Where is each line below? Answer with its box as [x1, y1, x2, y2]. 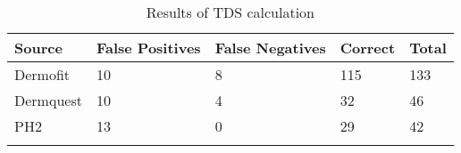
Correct [339, 37, 396, 58]
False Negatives [214, 37, 326, 58]
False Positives [96, 37, 201, 58]
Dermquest [14, 90, 82, 110]
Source [14, 37, 63, 58]
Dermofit [14, 64, 71, 85]
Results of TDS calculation [146, 2, 314, 22]
